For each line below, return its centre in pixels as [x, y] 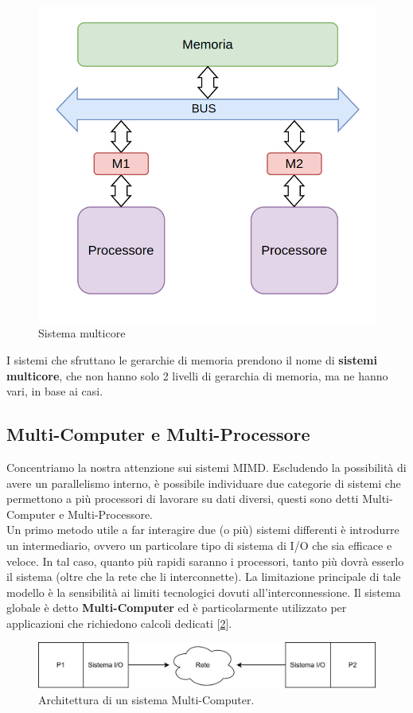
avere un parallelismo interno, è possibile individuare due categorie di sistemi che [204, 483]
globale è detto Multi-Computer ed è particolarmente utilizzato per [177, 608]
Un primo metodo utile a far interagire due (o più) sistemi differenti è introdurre [203, 530]
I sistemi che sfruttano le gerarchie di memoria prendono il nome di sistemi [192, 359]
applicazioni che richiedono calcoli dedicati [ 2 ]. [119, 623]
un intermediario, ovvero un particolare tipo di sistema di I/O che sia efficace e [199, 545]
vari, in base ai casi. [55, 391]
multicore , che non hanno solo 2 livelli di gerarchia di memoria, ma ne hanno [197, 375]
